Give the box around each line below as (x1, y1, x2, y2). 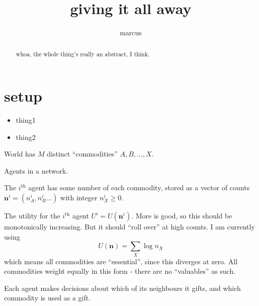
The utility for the (4, 210, 60, 221)
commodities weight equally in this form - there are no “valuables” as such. (4, 266, 236, 276)
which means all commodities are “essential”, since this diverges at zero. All (4, 256, 238, 266)
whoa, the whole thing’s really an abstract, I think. (16, 49, 150, 58)
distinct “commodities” (47, 148, 118, 159)
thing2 (16, 131, 36, 142)
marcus (120, 27, 142, 38)
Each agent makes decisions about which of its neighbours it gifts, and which (4, 282, 241, 293)
